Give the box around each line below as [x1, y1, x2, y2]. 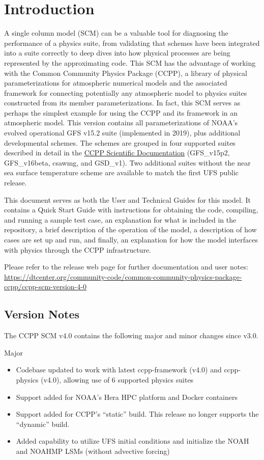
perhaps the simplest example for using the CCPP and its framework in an [4, 107, 238, 118]
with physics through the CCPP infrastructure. [4, 244, 151, 255]
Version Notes [4, 306, 79, 322]
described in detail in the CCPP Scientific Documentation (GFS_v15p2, [4, 147, 230, 158]
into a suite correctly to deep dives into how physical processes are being [4, 47, 230, 58]
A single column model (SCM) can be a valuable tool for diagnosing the [4, 28, 228, 38]
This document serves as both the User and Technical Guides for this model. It [4, 194, 251, 205]
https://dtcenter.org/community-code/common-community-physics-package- [4, 271, 242, 282]
